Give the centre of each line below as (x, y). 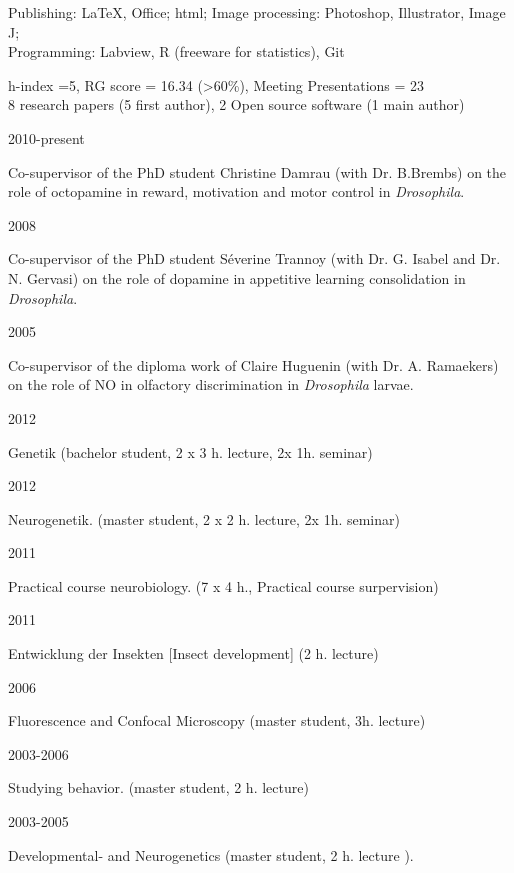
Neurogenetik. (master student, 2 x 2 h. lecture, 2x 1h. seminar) (204, 518)
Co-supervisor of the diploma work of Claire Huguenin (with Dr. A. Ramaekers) (253, 364)
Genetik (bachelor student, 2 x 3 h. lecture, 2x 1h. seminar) (190, 451)
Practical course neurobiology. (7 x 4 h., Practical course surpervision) (223, 585)
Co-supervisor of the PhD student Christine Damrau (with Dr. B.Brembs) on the (257, 171)
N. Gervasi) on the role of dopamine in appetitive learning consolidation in (237, 277)
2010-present (46, 137)
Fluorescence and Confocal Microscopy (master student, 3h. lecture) (217, 720)
